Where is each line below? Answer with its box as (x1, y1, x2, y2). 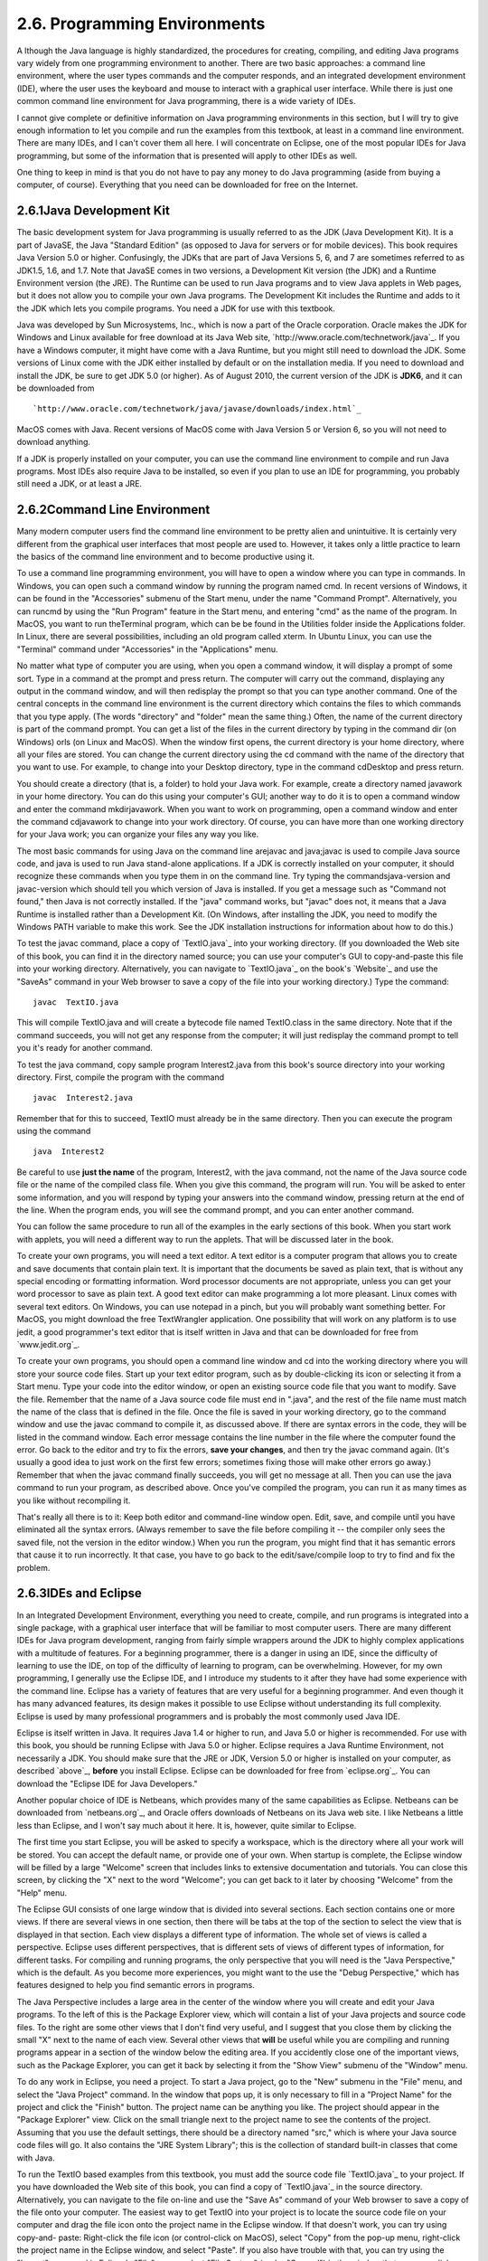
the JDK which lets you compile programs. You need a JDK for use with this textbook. (16, 303, 336, 314)
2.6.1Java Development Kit (16, 203, 171, 219)
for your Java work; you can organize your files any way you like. (16, 828, 259, 840)
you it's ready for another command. (16, 1043, 154, 1054)
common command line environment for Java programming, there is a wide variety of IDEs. (16, 96, 356, 107)
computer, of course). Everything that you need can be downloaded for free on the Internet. (16, 179, 359, 190)
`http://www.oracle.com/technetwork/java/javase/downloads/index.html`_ (33, 403, 361, 414)
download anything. (16, 437, 90, 448)
